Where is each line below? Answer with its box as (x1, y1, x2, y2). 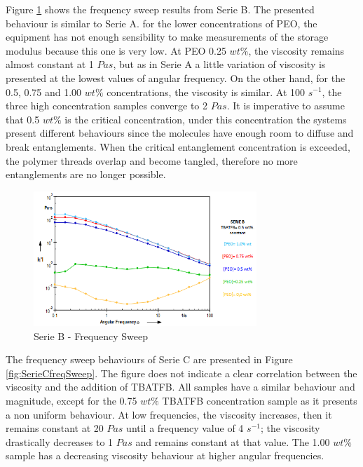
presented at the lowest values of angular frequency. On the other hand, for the (6, 70, 345, 85)
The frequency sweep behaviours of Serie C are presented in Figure (6, 352, 293, 367)
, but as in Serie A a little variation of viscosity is (113, 57, 326, 72)
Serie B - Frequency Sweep (34, 328, 149, 343)
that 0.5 (6, 111, 40, 126)
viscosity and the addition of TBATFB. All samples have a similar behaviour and (6, 379, 355, 394)
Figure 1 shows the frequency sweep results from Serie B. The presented (6, 2, 315, 16)
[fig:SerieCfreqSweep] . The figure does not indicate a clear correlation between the (6, 365, 357, 380)
